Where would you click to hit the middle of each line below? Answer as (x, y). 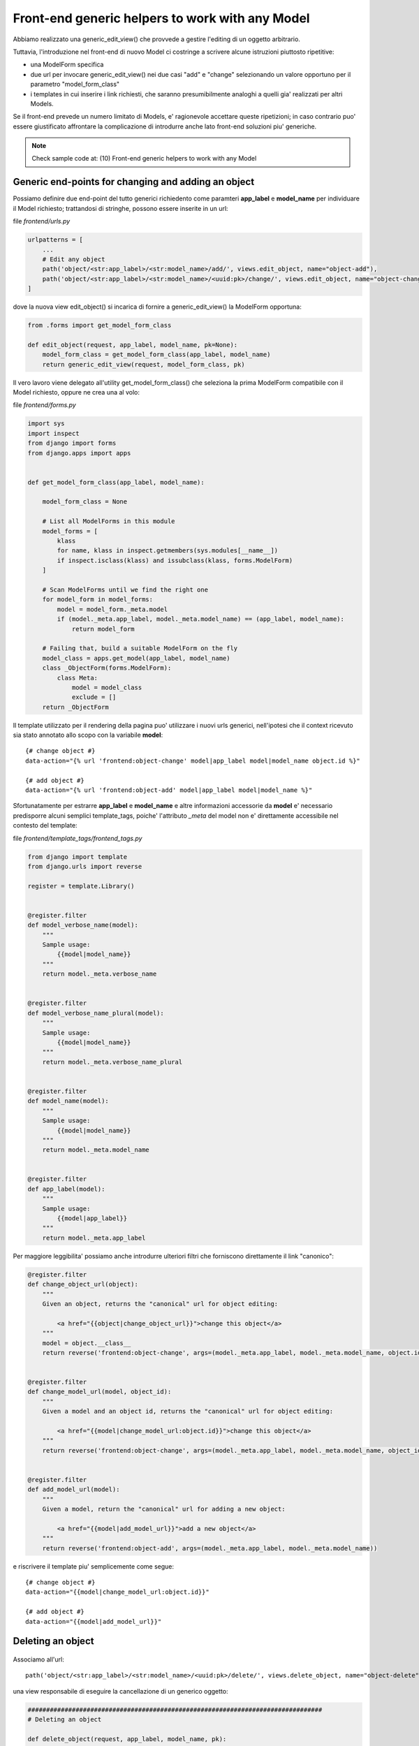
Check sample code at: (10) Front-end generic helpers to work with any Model (144, 159)
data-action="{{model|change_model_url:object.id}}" (117, 1592)
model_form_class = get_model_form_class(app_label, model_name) (156, 355)
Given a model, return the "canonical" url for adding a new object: (164, 1509)
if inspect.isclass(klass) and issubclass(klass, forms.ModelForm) (175, 560)
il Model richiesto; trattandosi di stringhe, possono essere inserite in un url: (120, 208)
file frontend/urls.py (42, 221)
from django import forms (72, 443)
